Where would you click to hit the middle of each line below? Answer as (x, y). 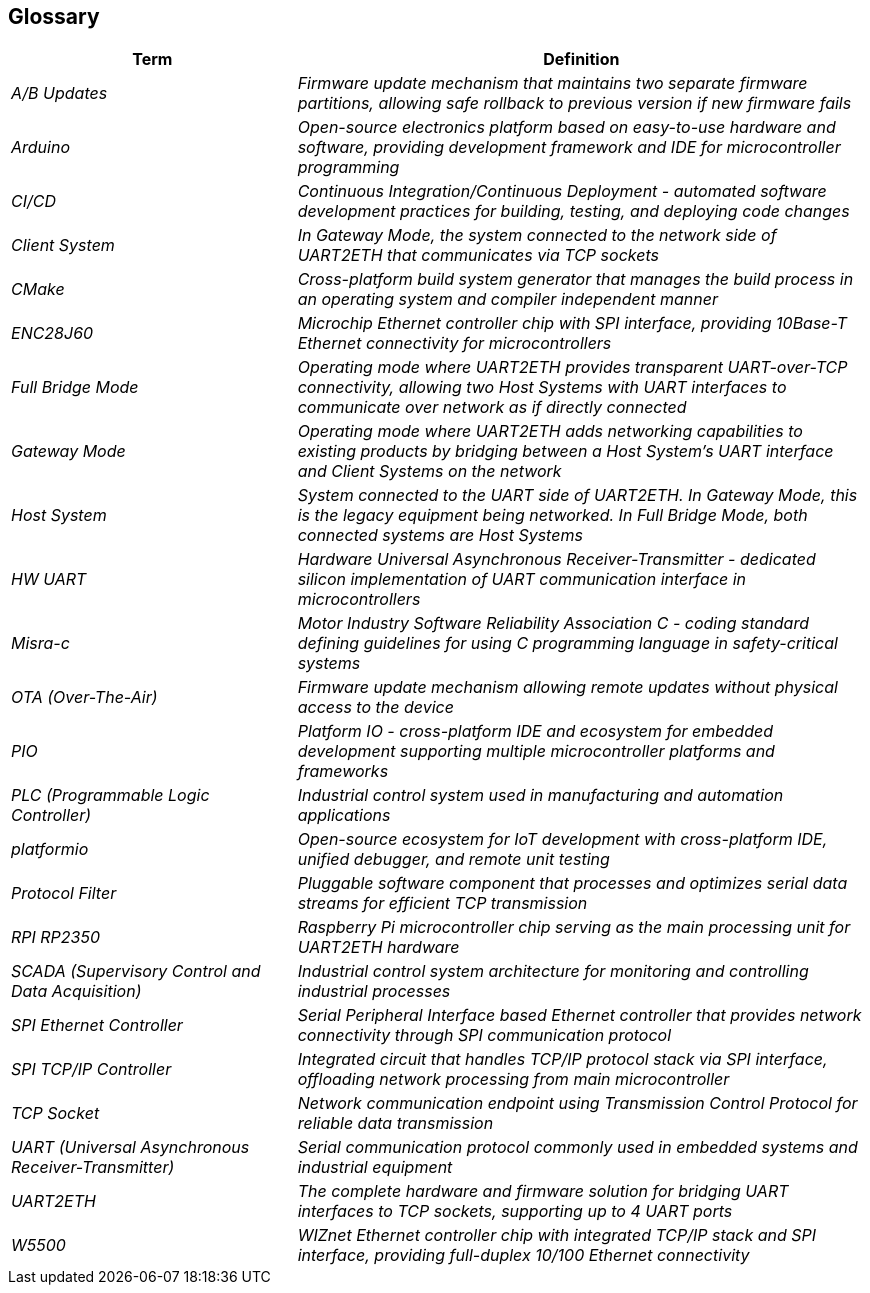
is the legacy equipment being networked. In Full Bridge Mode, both (552, 515)
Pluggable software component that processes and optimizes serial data (572, 883)
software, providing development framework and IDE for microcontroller (569, 147)
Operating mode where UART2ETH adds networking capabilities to (550, 431)
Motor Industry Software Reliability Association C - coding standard (553, 623)
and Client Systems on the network (429, 471)
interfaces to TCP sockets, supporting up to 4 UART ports (515, 1211)
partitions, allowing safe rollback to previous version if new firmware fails (574, 103)
